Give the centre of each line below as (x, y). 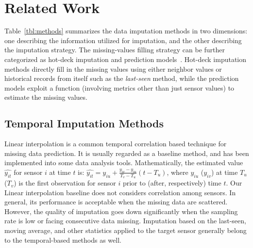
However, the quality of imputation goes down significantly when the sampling (121, 211)
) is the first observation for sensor (65, 183)
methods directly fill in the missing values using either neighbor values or (113, 69)
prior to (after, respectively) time (172, 183)
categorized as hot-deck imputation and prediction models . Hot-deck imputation (126, 59)
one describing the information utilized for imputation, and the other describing (123, 40)
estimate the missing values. (46, 97)
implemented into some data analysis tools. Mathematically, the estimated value (124, 163)
